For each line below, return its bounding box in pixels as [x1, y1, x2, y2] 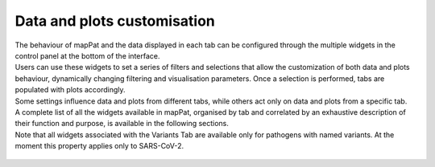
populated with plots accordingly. [14, 85, 126, 95]
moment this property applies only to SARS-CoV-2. [14, 141, 184, 151]
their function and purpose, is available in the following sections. [14, 119, 230, 128]
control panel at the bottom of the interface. [14, 51, 160, 60]
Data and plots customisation [14, 12, 215, 30]
